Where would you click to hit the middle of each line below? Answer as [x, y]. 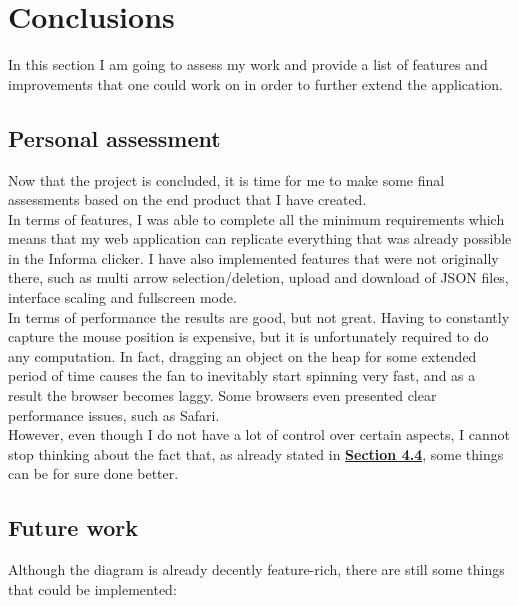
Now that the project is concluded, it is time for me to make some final [226, 179]
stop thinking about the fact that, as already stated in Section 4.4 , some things [256, 453]
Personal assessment [114, 137]
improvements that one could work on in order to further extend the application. [256, 83]
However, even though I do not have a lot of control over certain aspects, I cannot [259, 434]
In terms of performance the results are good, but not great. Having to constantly [259, 316]
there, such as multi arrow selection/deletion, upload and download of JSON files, [258, 277]
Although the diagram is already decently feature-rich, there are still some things [256, 569]
